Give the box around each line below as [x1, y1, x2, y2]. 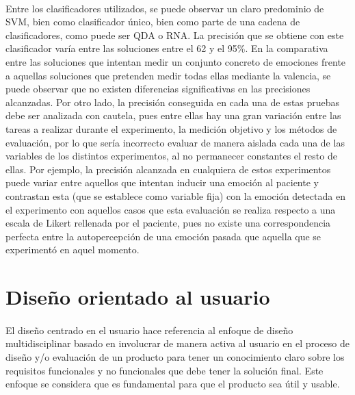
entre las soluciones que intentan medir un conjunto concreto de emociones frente [5, 54, 346, 68]
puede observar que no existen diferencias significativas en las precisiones [5, 81, 311, 96]
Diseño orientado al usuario [5, 283, 270, 311]
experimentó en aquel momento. [5, 242, 140, 257]
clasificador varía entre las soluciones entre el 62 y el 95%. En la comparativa [5, 41, 328, 55]
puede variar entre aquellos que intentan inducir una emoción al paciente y [5, 175, 319, 190]
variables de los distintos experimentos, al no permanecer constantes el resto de [5, 149, 337, 163]
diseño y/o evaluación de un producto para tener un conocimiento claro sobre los [5, 350, 345, 364]
